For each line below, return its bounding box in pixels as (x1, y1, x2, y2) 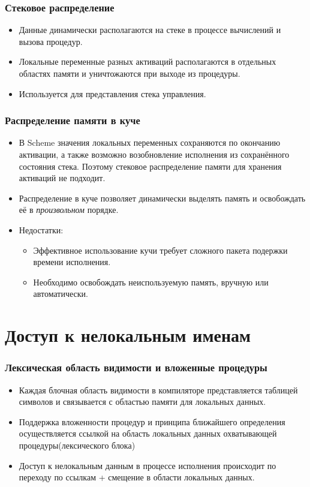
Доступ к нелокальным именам (5, 323, 251, 347)
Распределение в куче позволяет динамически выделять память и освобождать (19, 191, 306, 204)
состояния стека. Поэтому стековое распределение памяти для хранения (19, 160, 282, 172)
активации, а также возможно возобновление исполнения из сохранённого (19, 148, 290, 160)
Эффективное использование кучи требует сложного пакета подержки (33, 243, 288, 256)
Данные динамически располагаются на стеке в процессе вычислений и (19, 23, 281, 36)
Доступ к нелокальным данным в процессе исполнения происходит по (19, 459, 276, 471)
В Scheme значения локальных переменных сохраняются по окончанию (19, 136, 281, 149)
